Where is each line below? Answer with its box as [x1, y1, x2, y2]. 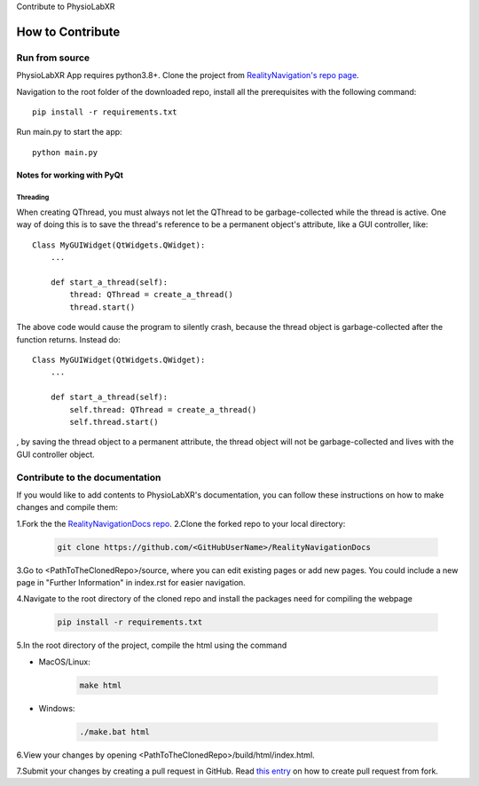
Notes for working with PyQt [16, 169, 124, 180]
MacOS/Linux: [38, 656, 90, 667]
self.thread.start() [69, 417, 159, 427]
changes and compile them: [16, 502, 119, 513]
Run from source [16, 51, 90, 64]
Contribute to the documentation [16, 471, 161, 483]
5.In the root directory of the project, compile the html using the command [16, 640, 287, 651]
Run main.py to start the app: [16, 127, 123, 138]
